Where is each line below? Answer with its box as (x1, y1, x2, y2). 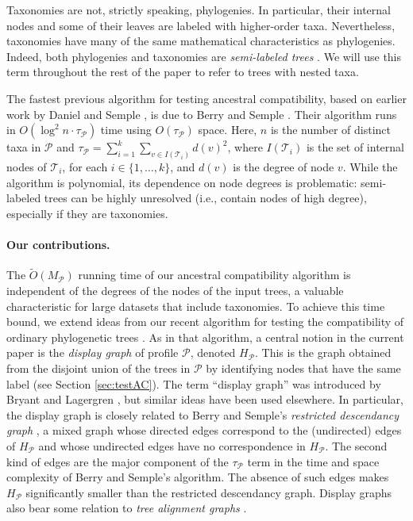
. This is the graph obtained (254, 344, 392, 361)
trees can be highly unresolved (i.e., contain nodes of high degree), (44, 190, 367, 206)
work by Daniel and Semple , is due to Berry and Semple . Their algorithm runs (6, 105, 397, 122)
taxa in (6, 139, 41, 155)
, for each (62, 159, 108, 175)
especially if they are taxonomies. (6, 205, 168, 221)
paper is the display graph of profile (6, 344, 179, 361)
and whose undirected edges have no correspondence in (38, 437, 306, 454)
